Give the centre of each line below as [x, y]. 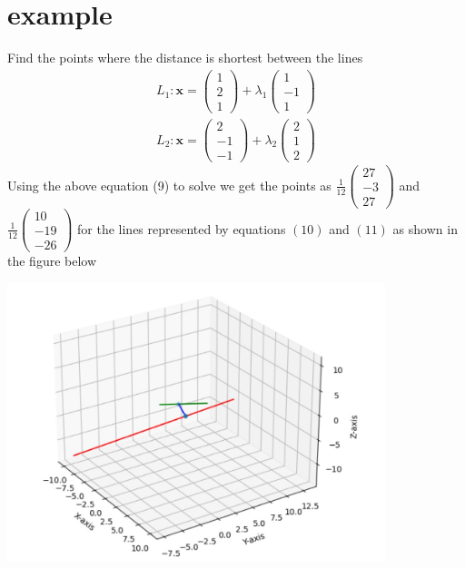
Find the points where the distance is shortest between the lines [185, 58]
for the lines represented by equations [182, 228]
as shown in [425, 228]
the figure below [52, 261]
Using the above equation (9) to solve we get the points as [169, 185]
